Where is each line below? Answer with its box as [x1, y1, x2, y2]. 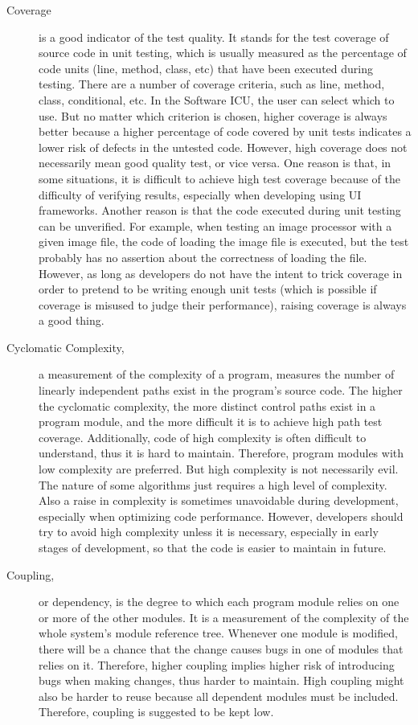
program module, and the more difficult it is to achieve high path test [39, 413, 383, 430]
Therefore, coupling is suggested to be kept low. [39, 703, 274, 720]
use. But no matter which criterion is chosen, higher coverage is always [39, 107, 387, 124]
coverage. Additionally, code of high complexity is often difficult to [39, 428, 367, 445]
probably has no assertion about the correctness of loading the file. [39, 248, 367, 265]
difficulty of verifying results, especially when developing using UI [39, 186, 362, 203]
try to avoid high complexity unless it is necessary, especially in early [39, 523, 379, 540]
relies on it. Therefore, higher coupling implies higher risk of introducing [39, 656, 395, 673]
